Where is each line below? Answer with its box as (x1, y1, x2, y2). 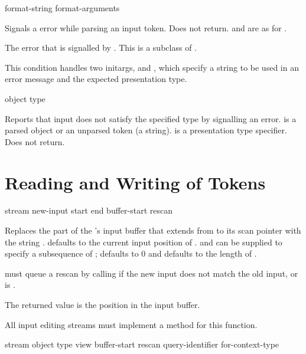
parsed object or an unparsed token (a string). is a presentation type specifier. (5, 124, 287, 136)
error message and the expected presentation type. (5, 73, 187, 85)
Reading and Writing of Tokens (5, 170, 266, 194)
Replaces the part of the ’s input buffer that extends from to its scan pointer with (5, 224, 301, 237)
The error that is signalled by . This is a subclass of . (5, 41, 197, 54)
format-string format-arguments (5, 2, 120, 14)
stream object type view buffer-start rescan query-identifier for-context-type (5, 338, 279, 350)
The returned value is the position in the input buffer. (5, 299, 200, 311)
